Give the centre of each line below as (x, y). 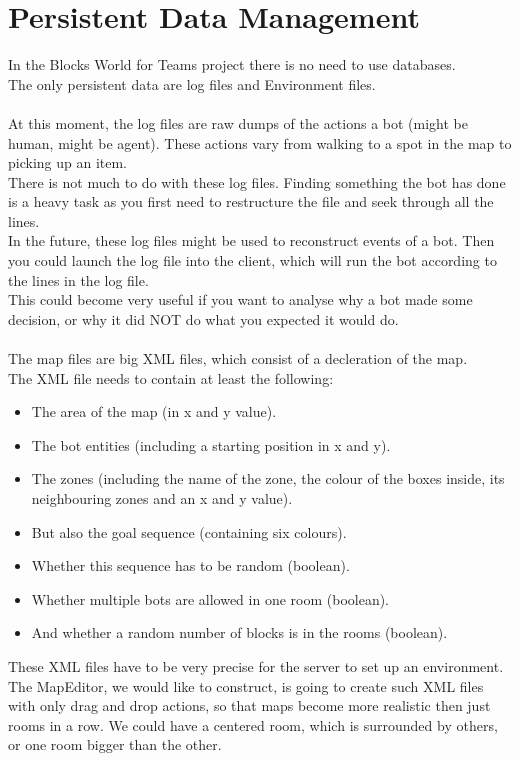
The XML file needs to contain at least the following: (171, 377)
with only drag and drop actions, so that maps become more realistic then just (249, 705)
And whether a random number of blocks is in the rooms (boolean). (239, 632)
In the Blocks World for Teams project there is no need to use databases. (232, 64)
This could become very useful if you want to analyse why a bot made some (240, 299)
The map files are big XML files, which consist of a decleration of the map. (238, 358)
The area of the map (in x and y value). (154, 411)
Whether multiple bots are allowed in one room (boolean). (210, 598)
